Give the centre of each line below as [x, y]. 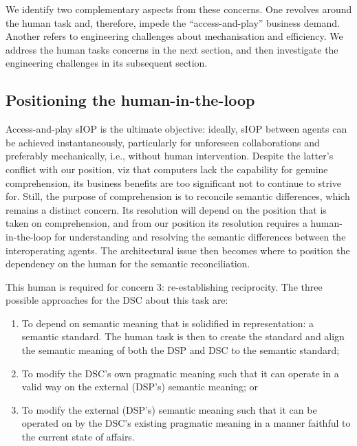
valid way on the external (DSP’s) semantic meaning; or [140, 387]
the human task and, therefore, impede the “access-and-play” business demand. [173, 22]
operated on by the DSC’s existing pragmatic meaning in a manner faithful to [186, 423]
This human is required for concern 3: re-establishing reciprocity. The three [164, 286]
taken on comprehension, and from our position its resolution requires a [156, 223]
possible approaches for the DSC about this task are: [117, 300]
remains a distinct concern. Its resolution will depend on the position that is [166, 209]
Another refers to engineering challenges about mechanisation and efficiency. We [174, 36]
